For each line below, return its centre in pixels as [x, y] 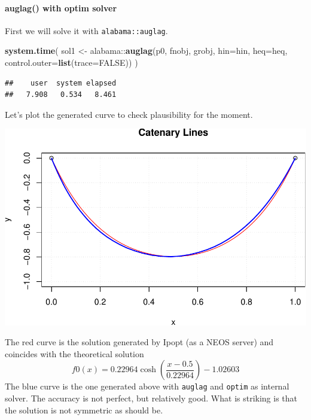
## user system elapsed [61, 83]
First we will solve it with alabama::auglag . [86, 30]
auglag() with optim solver [61, 7]
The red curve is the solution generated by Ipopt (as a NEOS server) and [139, 342]
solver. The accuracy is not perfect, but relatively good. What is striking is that [151, 398]
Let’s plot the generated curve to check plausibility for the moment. [129, 114]
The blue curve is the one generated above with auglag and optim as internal [147, 386]
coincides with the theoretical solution [74, 353]
